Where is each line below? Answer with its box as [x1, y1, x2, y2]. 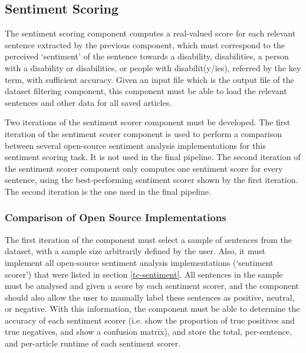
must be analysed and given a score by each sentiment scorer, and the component [5, 279, 299, 292]
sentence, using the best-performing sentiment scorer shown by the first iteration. [5, 174, 298, 186]
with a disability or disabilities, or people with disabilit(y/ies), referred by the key [5, 61, 301, 74]
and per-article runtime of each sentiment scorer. [5, 337, 181, 349]
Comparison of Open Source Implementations [5, 210, 226, 225]
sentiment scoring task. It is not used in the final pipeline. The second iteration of [5, 151, 301, 163]
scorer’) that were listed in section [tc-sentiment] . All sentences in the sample [5, 268, 283, 280]
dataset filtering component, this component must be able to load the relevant [5, 85, 287, 97]
